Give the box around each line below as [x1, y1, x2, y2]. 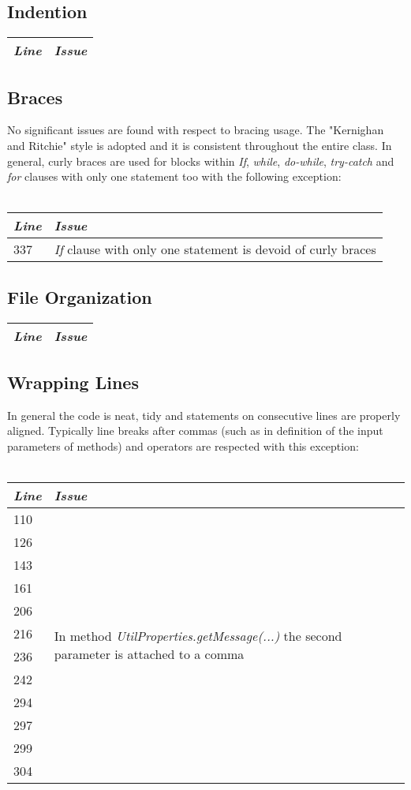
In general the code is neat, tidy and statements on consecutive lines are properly [7, 406, 401, 423]
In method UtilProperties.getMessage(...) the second [54, 627, 342, 646]
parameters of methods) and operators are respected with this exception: [7, 437, 359, 454]
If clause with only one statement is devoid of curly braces [54, 240, 376, 259]
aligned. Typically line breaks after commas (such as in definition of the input [7, 422, 383, 439]
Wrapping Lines [7, 369, 139, 394]
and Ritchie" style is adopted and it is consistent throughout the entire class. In [7, 137, 392, 153]
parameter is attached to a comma [54, 645, 245, 664]
